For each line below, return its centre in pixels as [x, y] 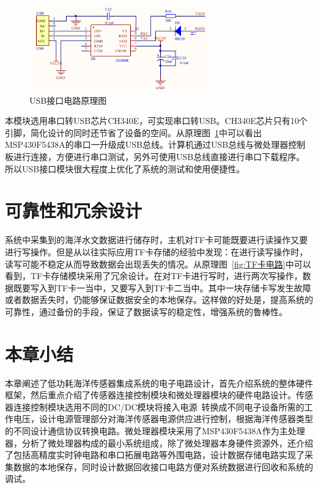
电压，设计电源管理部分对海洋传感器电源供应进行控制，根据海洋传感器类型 [163, 419]
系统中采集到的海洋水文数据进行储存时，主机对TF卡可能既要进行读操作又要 [157, 240]
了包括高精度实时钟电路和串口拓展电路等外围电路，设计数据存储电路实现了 [155, 455]
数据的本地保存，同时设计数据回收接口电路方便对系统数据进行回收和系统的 [163, 466]
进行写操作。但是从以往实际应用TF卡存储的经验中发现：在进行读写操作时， [157, 251]
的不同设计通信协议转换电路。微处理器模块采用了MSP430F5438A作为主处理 [155, 431]
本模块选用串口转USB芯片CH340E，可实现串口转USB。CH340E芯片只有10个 [156, 121]
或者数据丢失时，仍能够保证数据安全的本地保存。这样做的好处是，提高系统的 [159, 300]
